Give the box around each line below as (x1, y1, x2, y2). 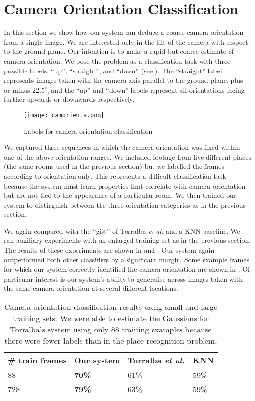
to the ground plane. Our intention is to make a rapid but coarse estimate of (4, 46, 234, 56)
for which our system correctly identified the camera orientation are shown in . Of (4, 264, 250, 274)
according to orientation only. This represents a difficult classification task (4, 170, 226, 181)
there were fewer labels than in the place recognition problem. (4, 335, 217, 347)
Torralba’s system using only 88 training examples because (10, 324, 212, 335)
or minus (4, 84, 30, 94)
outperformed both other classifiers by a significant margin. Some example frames (4, 254, 249, 264)
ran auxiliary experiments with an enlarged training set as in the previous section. (4, 235, 251, 245)
